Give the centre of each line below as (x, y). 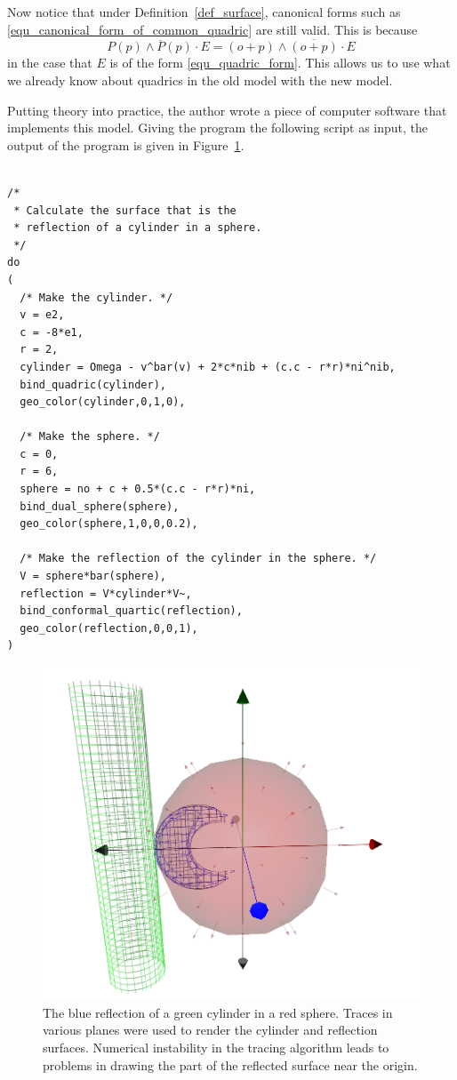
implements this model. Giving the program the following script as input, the (218, 128)
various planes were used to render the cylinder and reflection (210, 1030)
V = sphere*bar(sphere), (93, 576)
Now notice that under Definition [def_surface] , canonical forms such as (204, 12)
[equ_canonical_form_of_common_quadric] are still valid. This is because (212, 29)
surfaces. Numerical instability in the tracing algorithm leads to (216, 1047)
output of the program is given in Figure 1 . (126, 144)
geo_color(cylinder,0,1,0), (103, 402)
